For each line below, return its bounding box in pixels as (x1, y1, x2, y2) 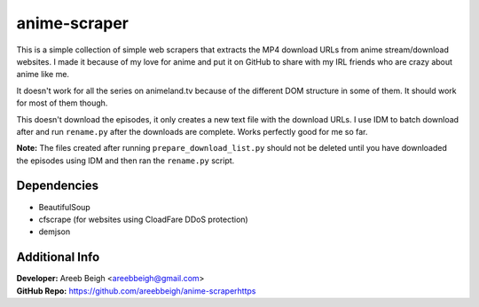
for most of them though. (16, 98, 108, 108)
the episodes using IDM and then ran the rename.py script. (16, 155, 235, 166)
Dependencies (16, 178, 99, 193)
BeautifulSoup (38, 201, 90, 212)
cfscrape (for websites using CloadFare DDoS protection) (38, 214, 248, 224)
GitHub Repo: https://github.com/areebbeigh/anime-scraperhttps (16, 285, 256, 296)
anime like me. (16, 69, 70, 80)
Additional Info (16, 249, 100, 265)
